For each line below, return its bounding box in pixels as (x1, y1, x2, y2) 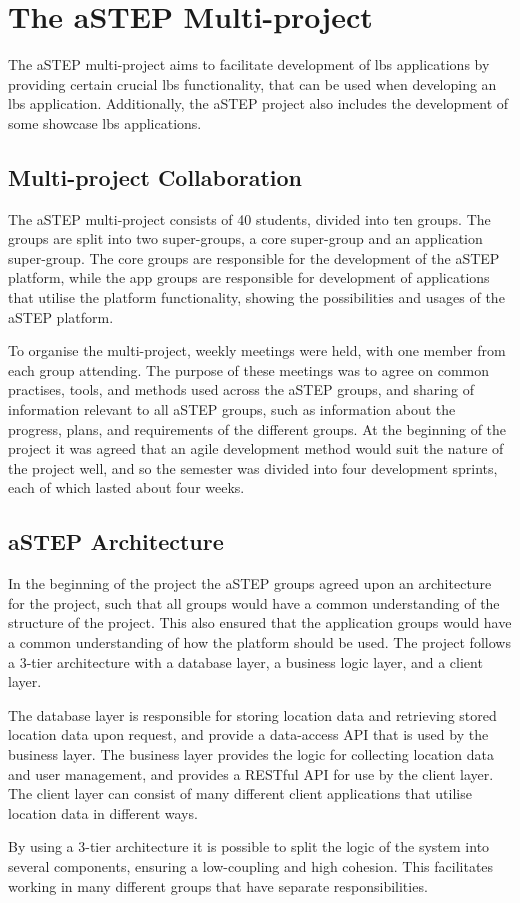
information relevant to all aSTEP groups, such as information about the (8, 399, 456, 420)
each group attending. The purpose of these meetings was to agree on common (8, 359, 490, 380)
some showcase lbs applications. (8, 112, 202, 133)
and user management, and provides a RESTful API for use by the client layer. (8, 763, 494, 784)
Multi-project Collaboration (8, 161, 302, 192)
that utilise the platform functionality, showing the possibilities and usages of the (8, 287, 505, 308)
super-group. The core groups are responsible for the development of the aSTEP (8, 247, 500, 268)
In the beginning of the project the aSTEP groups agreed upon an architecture (8, 573, 492, 594)
